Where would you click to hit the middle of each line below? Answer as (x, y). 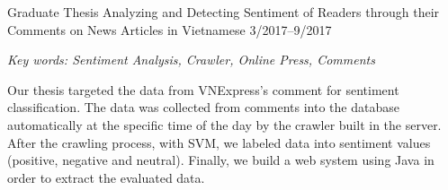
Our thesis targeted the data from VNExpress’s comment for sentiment (203, 89)
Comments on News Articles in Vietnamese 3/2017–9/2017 (170, 29)
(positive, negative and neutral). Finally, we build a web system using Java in (221, 160)
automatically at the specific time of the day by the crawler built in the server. (224, 124)
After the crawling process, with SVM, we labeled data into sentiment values (219, 142)
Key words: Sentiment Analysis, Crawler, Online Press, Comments (191, 60)
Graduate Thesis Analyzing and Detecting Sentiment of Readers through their (224, 12)
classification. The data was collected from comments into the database (203, 107)
